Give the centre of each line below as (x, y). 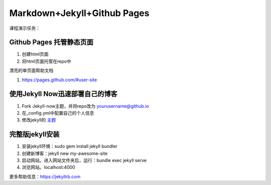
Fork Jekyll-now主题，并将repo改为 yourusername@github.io (85, 106)
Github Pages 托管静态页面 (51, 42)
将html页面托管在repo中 (46, 61)
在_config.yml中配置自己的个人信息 (58, 113)
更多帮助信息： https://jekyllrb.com (45, 176)
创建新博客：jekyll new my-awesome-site (65, 153)
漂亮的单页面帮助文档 (31, 71)
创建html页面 (35, 54)
